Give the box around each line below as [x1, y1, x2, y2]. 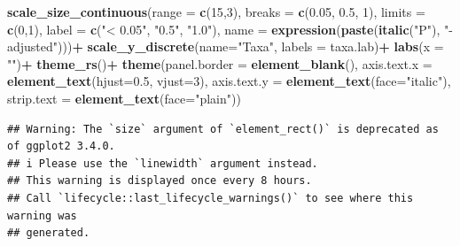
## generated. [7, 227, 90, 240]
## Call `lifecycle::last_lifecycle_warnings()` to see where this [7, 191, 414, 204]
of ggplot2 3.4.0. [7, 140, 115, 153]
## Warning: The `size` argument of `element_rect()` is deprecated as [7, 122, 439, 135]
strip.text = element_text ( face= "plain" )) [7, 88, 241, 107]
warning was [7, 209, 77, 222]
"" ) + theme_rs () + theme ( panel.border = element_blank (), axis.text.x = [7, 54, 433, 73]
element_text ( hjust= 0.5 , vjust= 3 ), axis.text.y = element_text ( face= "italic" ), [7, 72, 451, 90]
